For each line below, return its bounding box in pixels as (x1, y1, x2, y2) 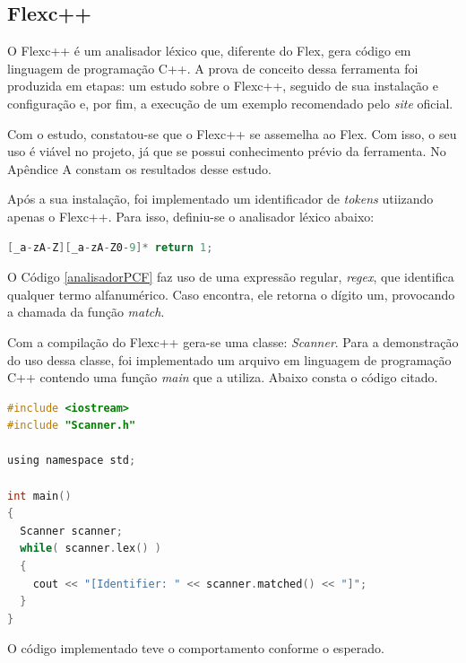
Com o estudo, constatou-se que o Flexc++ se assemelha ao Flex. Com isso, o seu (7, 124, 457, 143)
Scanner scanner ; (20, 524, 123, 537)
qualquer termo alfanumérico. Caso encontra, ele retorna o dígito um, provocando (7, 284, 455, 303)
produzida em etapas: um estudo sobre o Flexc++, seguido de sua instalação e (7, 76, 438, 95)
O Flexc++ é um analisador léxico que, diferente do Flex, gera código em (7, 41, 411, 60)
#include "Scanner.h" (7, 419, 136, 432)
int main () (7, 489, 72, 502)
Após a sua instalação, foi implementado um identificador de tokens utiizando (7, 189, 434, 208)
